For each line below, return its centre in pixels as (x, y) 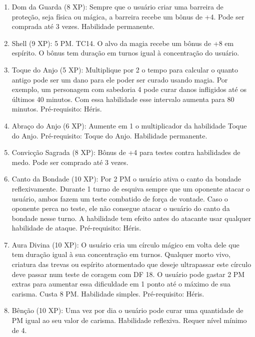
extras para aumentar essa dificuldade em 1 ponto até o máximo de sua (121, 284)
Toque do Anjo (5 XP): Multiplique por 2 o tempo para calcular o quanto (125, 69)
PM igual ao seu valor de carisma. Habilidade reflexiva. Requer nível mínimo (129, 320)
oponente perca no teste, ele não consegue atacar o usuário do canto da (121, 208)
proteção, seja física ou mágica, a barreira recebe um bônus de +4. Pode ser (128, 16)
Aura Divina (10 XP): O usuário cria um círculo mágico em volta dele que (125, 244)
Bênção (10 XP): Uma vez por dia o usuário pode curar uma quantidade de (127, 310)
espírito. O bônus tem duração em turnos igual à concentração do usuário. (125, 53)
